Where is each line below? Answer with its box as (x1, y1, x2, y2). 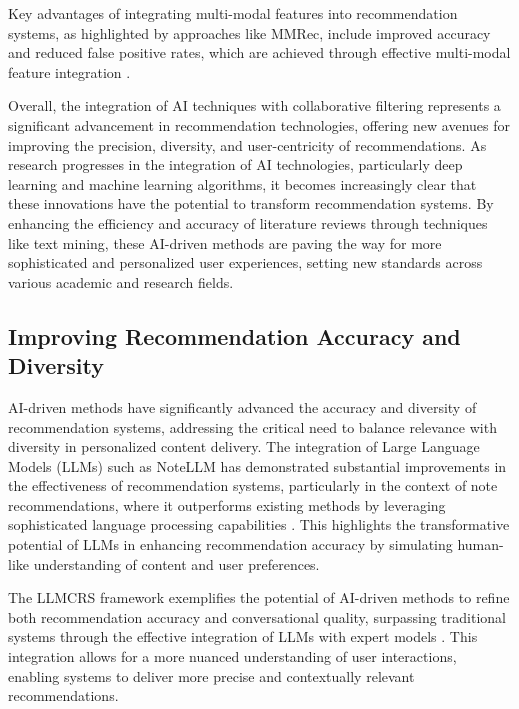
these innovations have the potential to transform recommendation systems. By (8, 193, 494, 214)
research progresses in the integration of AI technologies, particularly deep (8, 154, 463, 175)
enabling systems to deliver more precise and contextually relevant (8, 665, 415, 686)
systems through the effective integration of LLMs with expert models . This (8, 626, 478, 647)
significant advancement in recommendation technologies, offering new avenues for (8, 114, 510, 135)
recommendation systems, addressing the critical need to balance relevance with (8, 416, 497, 437)
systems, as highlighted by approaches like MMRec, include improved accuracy (8, 22, 491, 43)
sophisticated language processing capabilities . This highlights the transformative (8, 514, 510, 535)
